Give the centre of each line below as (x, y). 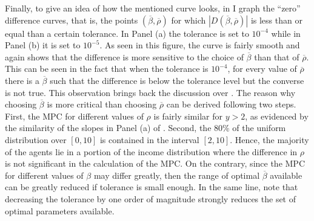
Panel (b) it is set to (43, 45)
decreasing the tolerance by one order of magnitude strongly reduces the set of (151, 198)
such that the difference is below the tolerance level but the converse (177, 80)
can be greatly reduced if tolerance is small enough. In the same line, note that (152, 187)
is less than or (276, 20)
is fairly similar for (188, 116)
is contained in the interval (149, 139)
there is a (22, 80)
